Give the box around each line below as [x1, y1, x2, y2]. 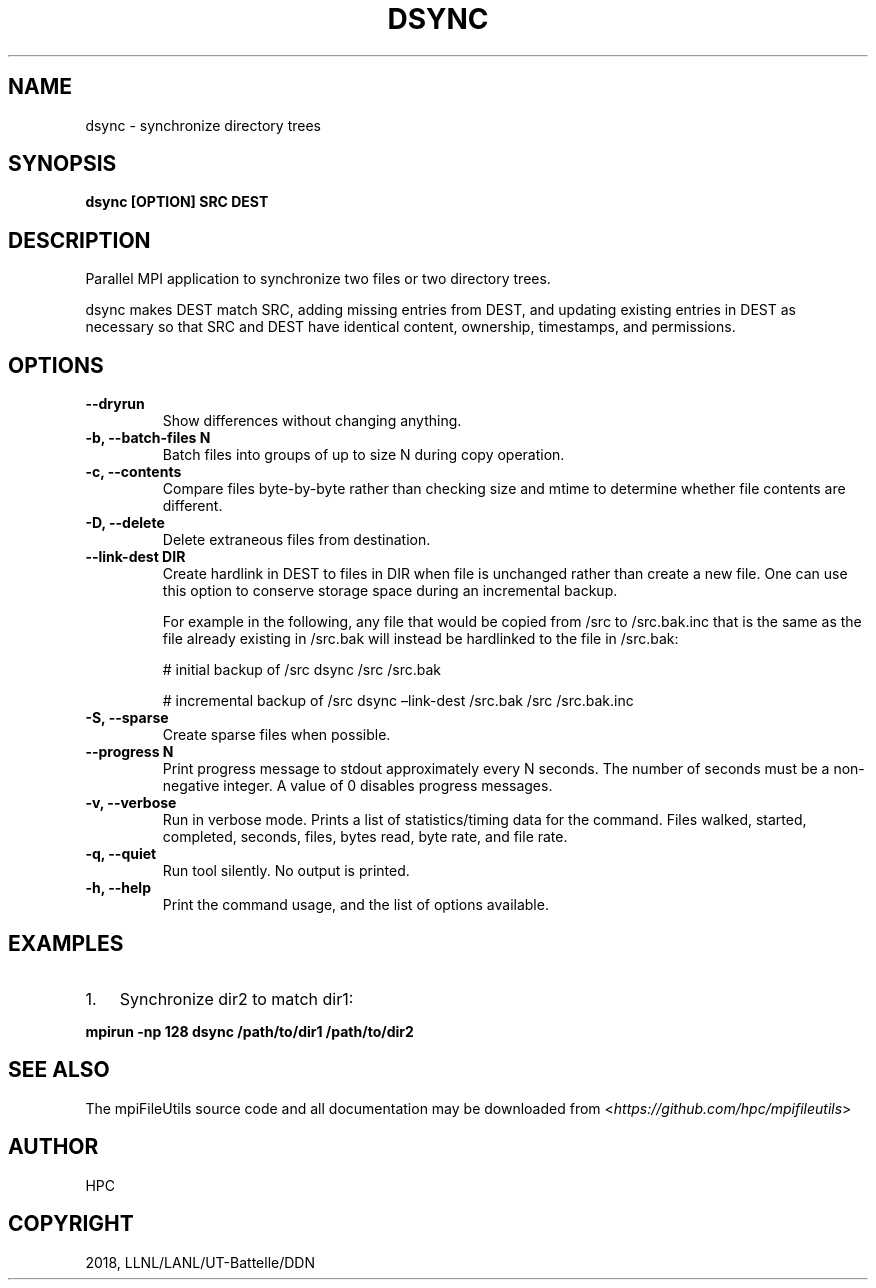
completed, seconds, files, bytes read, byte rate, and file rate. [162, 828, 568, 846]
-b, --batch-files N [85, 429, 211, 447]
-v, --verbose [85, 794, 177, 812]
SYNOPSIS [8, 151, 117, 177]
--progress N [85, 743, 174, 761]
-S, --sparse [85, 709, 169, 727]
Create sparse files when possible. [162, 726, 391, 744]
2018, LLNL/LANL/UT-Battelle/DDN [85, 1253, 316, 1271]
